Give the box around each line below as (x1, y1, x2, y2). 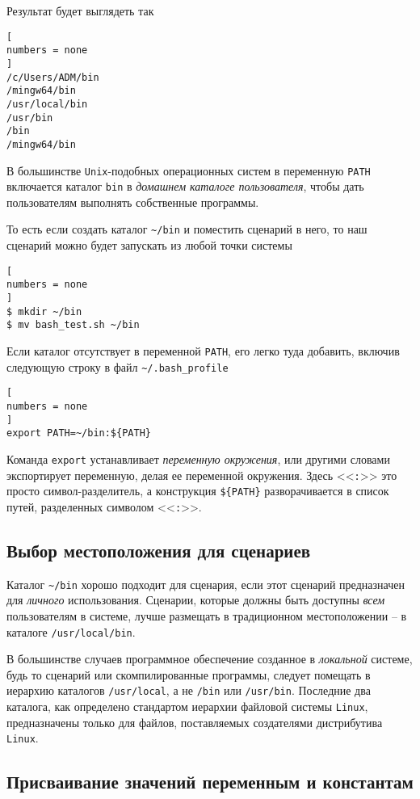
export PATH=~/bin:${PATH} (6, 427, 151, 439)
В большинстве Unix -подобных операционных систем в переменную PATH (6, 162, 371, 179)
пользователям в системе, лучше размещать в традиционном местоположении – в (6, 607, 407, 624)
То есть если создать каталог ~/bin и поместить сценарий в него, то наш (6, 221, 367, 238)
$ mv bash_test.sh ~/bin (6, 319, 140, 331)
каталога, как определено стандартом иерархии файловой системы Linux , (6, 698, 368, 715)
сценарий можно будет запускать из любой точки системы (6, 237, 292, 254)
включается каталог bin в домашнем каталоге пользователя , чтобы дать (6, 178, 364, 195)
